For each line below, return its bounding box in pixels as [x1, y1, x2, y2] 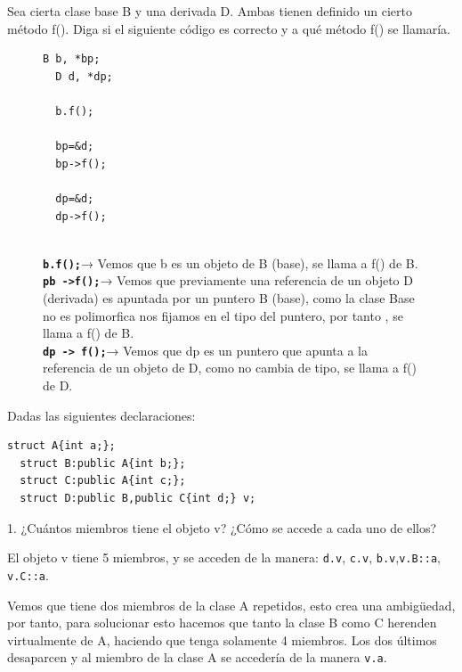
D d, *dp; [55, 70, 113, 83]
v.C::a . [7, 565, 49, 584]
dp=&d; [55, 192, 94, 205]
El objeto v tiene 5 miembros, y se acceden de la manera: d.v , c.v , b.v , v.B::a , [7, 548, 441, 567]
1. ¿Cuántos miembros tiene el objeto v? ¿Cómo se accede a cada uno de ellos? [7, 518, 437, 537]
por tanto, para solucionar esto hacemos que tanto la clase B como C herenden [7, 613, 437, 632]
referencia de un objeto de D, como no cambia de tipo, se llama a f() [43, 358, 417, 377]
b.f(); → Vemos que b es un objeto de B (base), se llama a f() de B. [43, 253, 418, 272]
